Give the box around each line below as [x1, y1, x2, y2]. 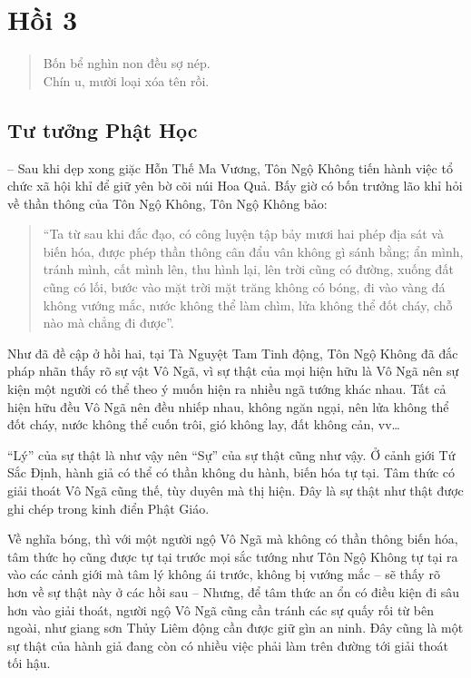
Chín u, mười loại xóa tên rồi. [43, 71, 210, 90]
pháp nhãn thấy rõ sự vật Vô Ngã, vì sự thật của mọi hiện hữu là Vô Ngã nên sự [7, 361, 459, 380]
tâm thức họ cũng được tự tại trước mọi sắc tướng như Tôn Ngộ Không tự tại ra [7, 546, 458, 565]
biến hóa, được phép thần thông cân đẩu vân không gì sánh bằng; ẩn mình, [43, 241, 464, 260]
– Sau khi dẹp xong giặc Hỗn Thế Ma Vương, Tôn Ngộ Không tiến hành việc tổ [7, 158, 453, 177]
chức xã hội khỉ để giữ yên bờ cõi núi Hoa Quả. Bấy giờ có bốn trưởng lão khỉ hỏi [7, 176, 463, 195]
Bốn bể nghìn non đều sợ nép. [43, 54, 211, 73]
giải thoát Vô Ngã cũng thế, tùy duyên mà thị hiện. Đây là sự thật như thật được [7, 481, 464, 500]
